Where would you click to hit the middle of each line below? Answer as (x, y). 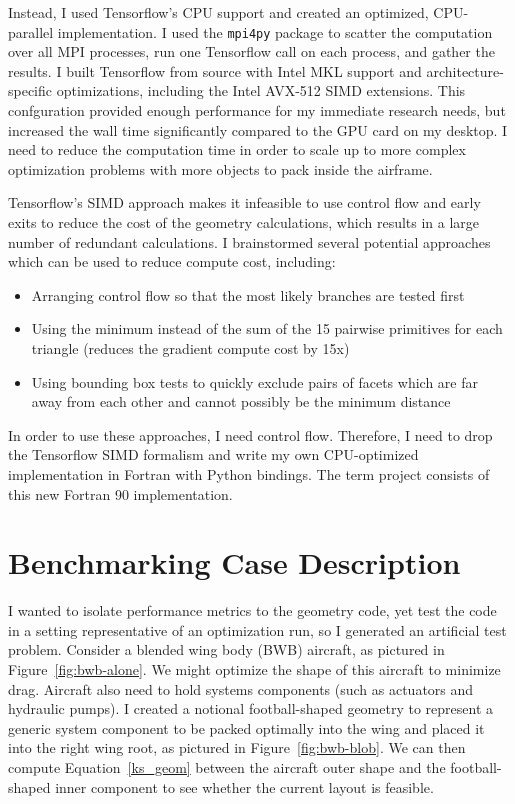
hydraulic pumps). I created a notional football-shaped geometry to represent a (251, 708)
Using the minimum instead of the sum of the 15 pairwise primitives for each (267, 328)
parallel (31, 31)
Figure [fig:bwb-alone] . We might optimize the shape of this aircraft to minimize (254, 669)
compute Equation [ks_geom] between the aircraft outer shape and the (227, 767)
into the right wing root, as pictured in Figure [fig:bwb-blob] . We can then (237, 747)
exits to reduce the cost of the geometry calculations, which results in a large (244, 222)
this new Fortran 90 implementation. (120, 493)
